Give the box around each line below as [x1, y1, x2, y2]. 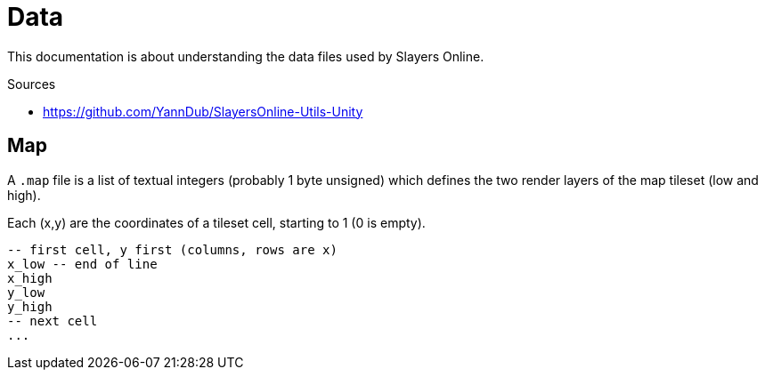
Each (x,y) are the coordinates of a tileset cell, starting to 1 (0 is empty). [7, 214, 426, 230]
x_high [7, 270, 53, 285]
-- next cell [7, 313, 98, 328]
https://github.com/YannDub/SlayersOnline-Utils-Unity [43, 103, 363, 119]
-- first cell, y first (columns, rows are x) [7, 242, 338, 257]
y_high [7, 299, 53, 314]
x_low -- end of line [7, 256, 158, 271]
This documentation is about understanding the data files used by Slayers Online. [7, 48, 484, 64]
